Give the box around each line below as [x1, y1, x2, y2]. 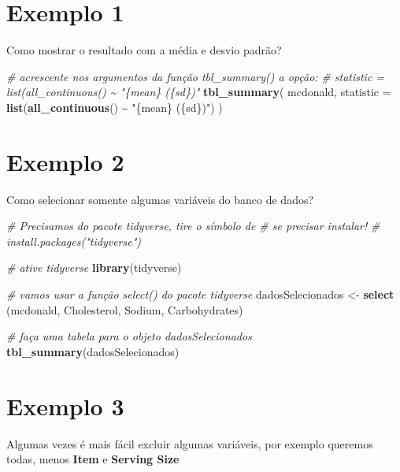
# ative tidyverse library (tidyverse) [6, 259, 182, 276]
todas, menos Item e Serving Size [6, 451, 180, 467]
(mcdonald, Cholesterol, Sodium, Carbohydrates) [6, 301, 243, 318]
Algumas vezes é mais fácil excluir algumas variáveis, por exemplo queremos [6, 435, 373, 452]
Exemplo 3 [6, 389, 124, 422]
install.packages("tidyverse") [6, 232, 142, 249]
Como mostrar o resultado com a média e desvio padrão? [6, 42, 282, 58]
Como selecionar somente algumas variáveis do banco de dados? [6, 191, 314, 207]
